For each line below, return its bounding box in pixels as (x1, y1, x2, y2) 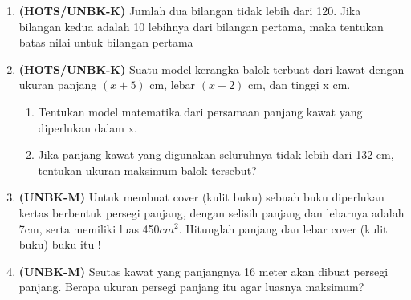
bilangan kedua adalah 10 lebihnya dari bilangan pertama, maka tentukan (18, 18, 384, 34)
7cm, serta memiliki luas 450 (18, 220, 160, 237)
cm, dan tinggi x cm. (248, 76, 351, 93)
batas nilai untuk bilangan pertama (18, 34, 193, 51)
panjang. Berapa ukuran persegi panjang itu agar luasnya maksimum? (18, 278, 364, 295)
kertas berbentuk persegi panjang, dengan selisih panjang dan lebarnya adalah (18, 204, 405, 221)
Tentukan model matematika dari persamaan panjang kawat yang (38, 103, 363, 120)
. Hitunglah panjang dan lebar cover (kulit (178, 220, 388, 237)
